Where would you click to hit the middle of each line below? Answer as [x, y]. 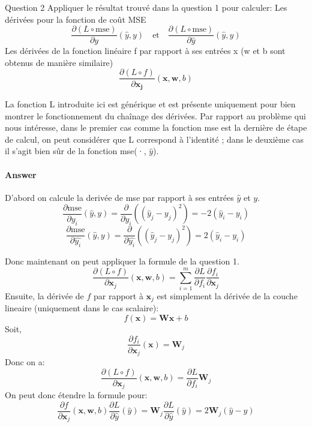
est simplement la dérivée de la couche [227, 295]
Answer [21, 174]
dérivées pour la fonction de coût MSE [76, 19]
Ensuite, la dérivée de [44, 295]
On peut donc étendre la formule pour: [76, 395]
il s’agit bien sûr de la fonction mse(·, [76, 151]
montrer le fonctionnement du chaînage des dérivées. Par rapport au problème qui [155, 115]
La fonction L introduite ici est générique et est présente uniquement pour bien [150, 103]
